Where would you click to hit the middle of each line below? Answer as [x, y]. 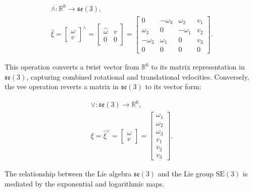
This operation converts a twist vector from [72, 67]
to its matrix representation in [198, 67]
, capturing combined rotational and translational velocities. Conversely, [138, 76]
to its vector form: [173, 86]
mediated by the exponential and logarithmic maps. [85, 183]
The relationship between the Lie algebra [68, 174]
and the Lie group [186, 174]
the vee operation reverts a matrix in [62, 86]
